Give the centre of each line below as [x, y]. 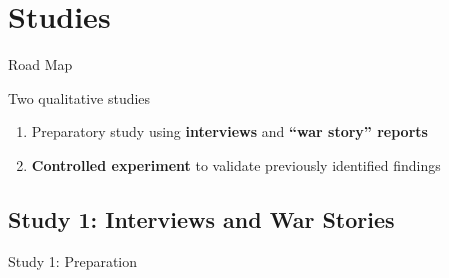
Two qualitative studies [79, 97]
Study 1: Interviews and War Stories [201, 218]
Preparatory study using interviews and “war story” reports [229, 131]
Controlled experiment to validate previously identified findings [236, 164]
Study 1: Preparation [73, 260]
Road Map [40, 64]
